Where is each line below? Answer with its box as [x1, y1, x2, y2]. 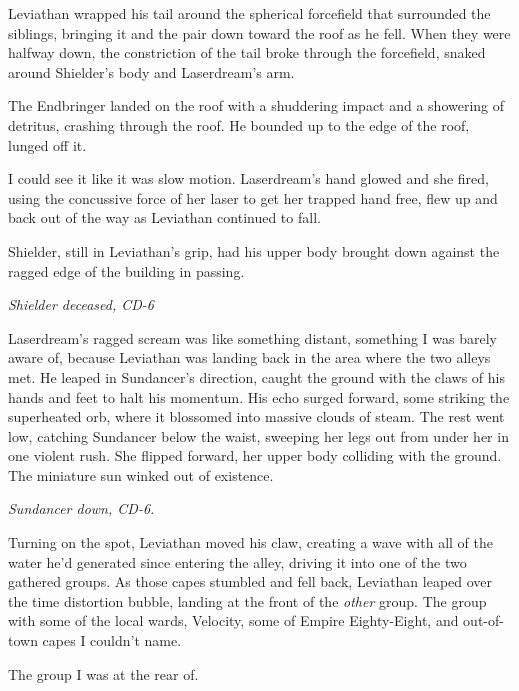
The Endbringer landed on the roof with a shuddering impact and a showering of [8, 95, 505, 116]
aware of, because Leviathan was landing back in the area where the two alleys [8, 347, 491, 368]
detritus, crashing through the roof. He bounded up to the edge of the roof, [8, 114, 470, 135]
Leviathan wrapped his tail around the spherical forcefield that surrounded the [8, 3, 491, 23]
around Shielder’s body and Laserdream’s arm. [8, 61, 295, 82]
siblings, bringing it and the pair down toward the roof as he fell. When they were [8, 22, 511, 43]
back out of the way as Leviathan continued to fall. [8, 207, 321, 228]
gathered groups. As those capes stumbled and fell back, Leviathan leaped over [8, 571, 493, 592]
